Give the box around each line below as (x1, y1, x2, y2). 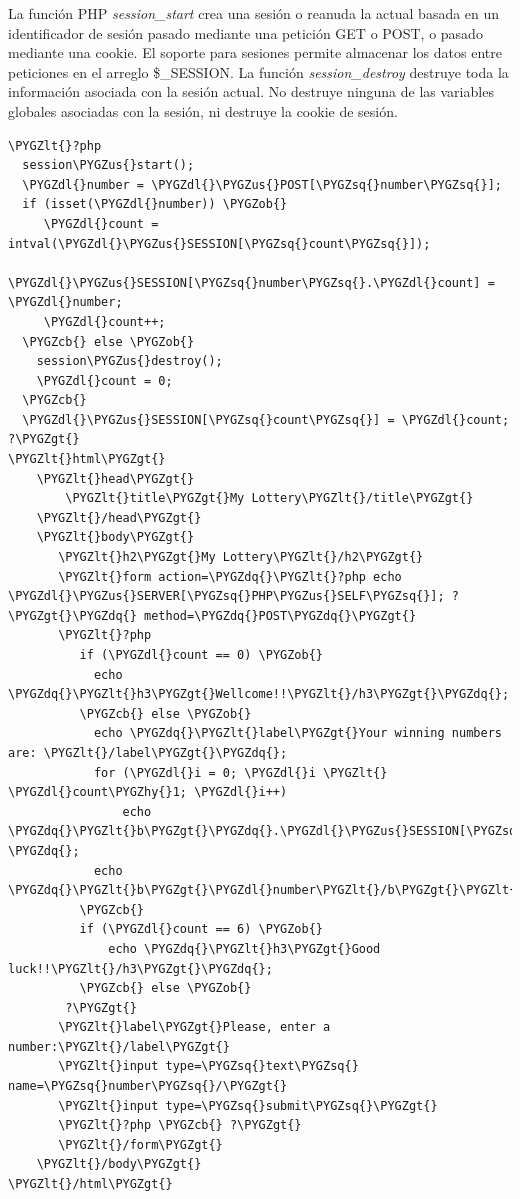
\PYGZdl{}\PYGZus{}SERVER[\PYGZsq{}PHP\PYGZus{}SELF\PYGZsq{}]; (8, 589, 445, 604)
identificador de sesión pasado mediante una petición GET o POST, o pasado (8, 22, 483, 43)
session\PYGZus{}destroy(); (36, 354, 223, 369)
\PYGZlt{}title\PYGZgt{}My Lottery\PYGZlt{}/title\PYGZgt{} (65, 491, 474, 506)
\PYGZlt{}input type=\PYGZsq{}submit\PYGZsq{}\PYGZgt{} (58, 1098, 438, 1113)
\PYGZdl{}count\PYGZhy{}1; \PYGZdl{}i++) (8, 785, 288, 800)
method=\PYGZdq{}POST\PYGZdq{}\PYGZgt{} (144, 608, 417, 623)
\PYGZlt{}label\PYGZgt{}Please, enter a (58, 1020, 331, 1035)
